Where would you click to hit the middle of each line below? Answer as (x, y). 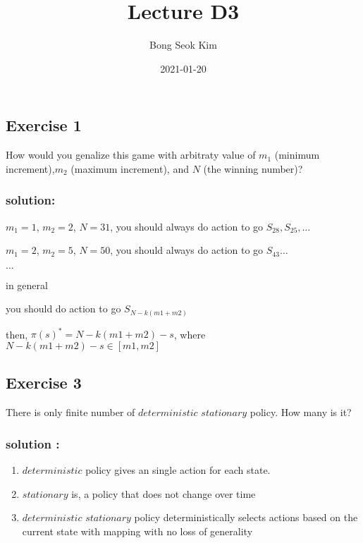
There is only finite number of (70, 412)
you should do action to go (63, 309)
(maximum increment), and (130, 168)
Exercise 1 (44, 125)
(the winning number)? (253, 168)
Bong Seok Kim (183, 45)
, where (190, 334)
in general (27, 285)
